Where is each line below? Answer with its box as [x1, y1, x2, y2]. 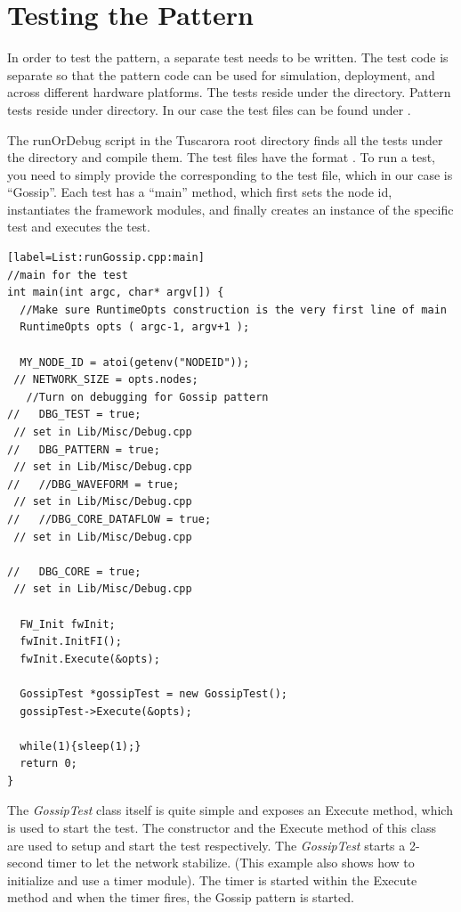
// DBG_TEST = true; [7, 408, 142, 421]
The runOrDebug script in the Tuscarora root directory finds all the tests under [7, 130, 443, 149]
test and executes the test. [7, 217, 150, 236]
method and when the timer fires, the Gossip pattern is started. [7, 888, 354, 907]
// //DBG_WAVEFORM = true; [7, 477, 180, 491]
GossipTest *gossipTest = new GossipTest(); [20, 687, 287, 700]
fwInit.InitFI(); [20, 635, 122, 648]
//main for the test [7, 268, 129, 281]
